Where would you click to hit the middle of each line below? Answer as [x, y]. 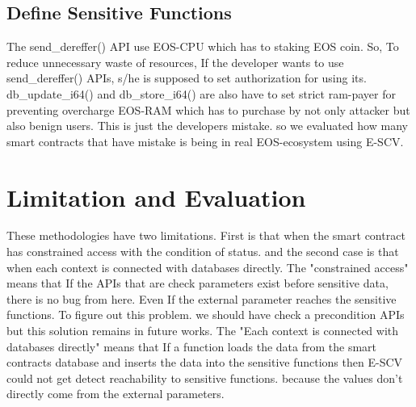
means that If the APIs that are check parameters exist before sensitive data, [197, 283]
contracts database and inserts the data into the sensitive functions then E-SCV [205, 362]
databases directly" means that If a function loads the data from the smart [192, 346]
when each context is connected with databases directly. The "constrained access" [208, 267]
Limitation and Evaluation [156, 197]
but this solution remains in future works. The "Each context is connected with [203, 331]
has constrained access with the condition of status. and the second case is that [203, 252]
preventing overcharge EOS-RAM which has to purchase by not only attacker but [208, 109]
